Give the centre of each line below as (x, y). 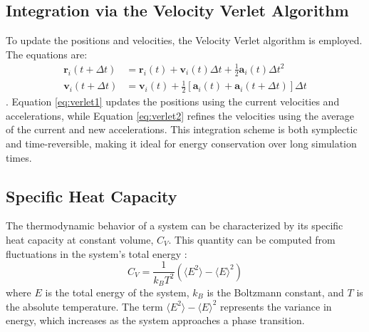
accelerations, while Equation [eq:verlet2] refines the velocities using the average (180, 115)
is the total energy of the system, (117, 292)
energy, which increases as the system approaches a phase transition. (155, 320)
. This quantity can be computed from (252, 239)
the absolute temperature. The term (84, 306)
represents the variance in (276, 306)
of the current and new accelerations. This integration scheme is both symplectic (182, 129)
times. (19, 157)
